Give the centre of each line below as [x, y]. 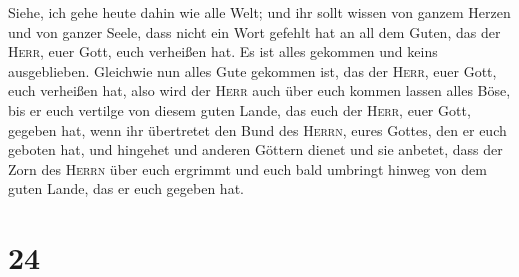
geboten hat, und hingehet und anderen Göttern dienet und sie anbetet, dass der [255, 149]
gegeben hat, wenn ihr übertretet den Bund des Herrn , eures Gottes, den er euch [257, 129]
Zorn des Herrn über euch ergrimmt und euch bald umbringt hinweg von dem [247, 168]
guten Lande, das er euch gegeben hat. [126, 188]
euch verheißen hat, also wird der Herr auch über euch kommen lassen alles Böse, [259, 90]
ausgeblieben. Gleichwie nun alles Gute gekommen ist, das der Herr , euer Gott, [252, 70]
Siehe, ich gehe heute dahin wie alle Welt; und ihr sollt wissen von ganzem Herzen [259, 12]
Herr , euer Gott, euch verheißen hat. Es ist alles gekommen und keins [223, 51]
